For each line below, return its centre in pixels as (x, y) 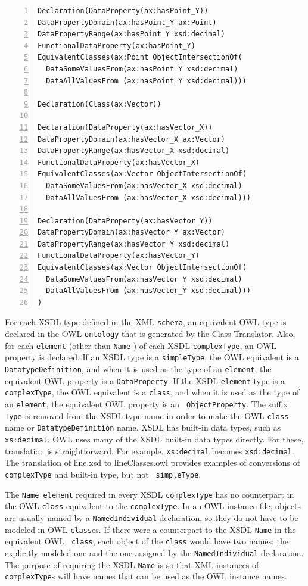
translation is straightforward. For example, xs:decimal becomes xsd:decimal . (150, 451)
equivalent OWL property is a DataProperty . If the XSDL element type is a (145, 380)
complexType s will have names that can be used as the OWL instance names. (146, 576)
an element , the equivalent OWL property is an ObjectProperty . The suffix (146, 404)
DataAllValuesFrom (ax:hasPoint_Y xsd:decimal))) (146, 81)
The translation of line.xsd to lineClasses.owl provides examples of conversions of (153, 462)
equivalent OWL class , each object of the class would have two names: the (147, 541)
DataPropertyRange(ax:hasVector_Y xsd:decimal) (134, 244)
